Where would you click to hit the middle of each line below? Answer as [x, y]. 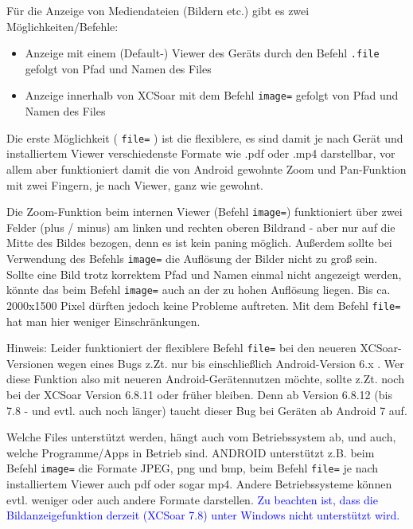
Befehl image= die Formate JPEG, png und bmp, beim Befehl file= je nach [193, 468]
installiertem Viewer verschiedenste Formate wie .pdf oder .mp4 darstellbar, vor [201, 153]
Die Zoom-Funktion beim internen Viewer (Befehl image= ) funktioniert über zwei [205, 212]
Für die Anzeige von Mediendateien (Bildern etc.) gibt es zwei [158, 10]
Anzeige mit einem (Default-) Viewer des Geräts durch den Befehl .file [202, 53]
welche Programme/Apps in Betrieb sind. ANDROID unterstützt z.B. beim [191, 452]
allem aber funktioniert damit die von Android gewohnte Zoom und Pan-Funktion [206, 168]
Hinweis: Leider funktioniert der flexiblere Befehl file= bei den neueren [181, 348]
